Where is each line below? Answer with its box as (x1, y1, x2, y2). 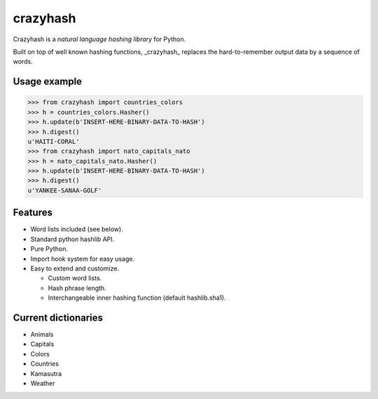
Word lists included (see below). (30, 225, 124, 233)
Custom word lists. (48, 274, 102, 282)
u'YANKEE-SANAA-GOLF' (27, 186, 102, 194)
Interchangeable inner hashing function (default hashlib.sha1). (48, 293, 227, 302)
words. (13, 57, 33, 66)
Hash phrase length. (48, 284, 106, 292)
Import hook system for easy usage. (30, 254, 135, 263)
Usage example (13, 75, 83, 87)
